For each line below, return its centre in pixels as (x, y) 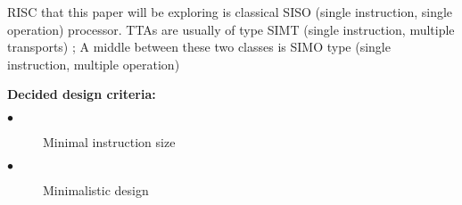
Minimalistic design (96, 189)
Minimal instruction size (109, 141)
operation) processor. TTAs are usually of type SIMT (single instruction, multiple (231, 29)
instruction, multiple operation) (94, 64)
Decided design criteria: (82, 94)
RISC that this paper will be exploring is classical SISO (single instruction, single (230, 12)
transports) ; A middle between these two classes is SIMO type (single (199, 47)
